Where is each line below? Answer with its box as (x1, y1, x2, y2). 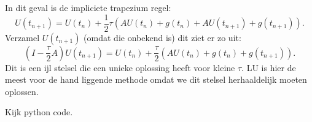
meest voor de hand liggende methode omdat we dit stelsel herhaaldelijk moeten (5, 73, 307, 86)
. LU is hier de (241, 61, 296, 74)
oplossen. (5, 85, 39, 97)
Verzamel (5, 31, 40, 44)
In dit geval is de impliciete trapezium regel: (5, 1, 171, 13)
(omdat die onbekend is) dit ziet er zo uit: (84, 31, 241, 44)
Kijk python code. (5, 105, 73, 118)
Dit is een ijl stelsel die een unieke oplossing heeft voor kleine (5, 61, 235, 74)
